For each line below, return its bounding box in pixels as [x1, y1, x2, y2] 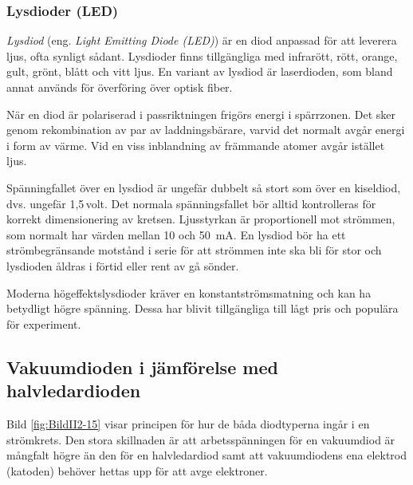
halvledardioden [6, 378, 141, 403]
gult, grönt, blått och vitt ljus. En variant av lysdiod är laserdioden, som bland [6, 63, 393, 80]
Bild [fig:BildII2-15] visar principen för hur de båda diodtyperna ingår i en [6, 415, 370, 432]
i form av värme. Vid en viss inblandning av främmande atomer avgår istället [6, 136, 385, 153]
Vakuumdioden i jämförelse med [6, 354, 278, 379]
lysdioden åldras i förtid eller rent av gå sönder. [6, 257, 239, 274]
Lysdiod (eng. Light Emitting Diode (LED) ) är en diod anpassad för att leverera [6, 32, 397, 49]
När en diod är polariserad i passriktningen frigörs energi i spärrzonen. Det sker [6, 105, 396, 122]
